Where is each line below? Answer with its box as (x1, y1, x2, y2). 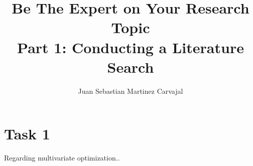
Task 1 (4, 123, 50, 144)
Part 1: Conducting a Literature (17, 37, 244, 57)
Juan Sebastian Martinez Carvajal (78, 85, 183, 96)
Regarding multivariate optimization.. (4, 152, 120, 163)
